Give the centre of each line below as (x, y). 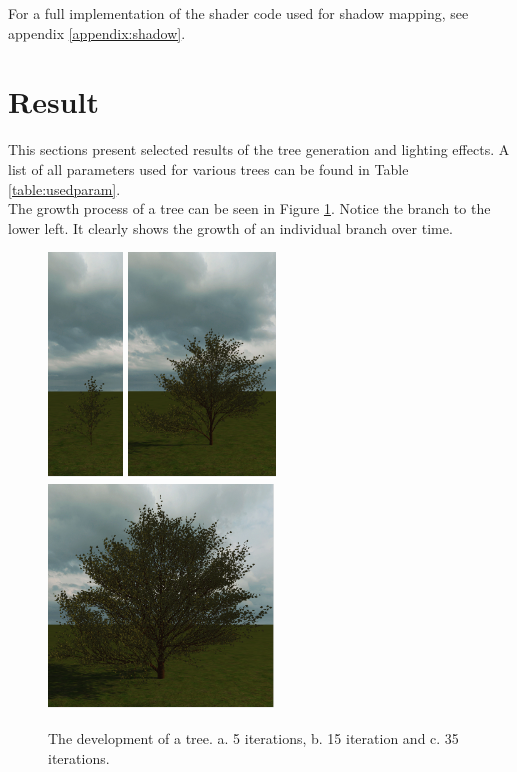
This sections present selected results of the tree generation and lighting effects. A (259, 149)
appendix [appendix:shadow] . (97, 32)
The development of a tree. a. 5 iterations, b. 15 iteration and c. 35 (253, 738)
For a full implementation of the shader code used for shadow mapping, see (238, 13)
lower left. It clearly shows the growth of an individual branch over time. (230, 227)
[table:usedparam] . (64, 188)
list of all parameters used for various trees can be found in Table (208, 168)
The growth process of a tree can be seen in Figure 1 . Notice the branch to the (249, 208)
